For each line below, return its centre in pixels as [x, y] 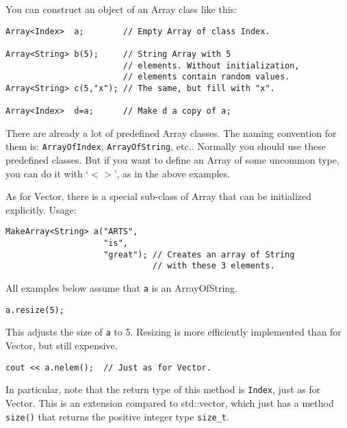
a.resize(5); [35, 310]
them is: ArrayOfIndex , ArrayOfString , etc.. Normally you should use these [166, 146]
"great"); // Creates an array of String [199, 254]
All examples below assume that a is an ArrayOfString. [121, 288]
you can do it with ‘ [47, 173]
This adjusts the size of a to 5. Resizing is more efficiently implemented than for [173, 332]
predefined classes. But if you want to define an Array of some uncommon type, [172, 160]
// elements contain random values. [206, 77]
